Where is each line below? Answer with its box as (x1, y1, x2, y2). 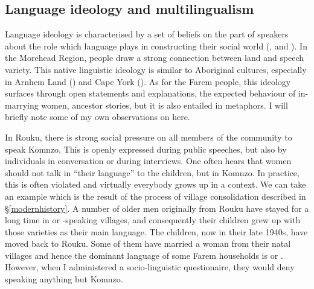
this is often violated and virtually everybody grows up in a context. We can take (5, 178, 306, 191)
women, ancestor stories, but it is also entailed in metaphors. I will (41, 98, 288, 111)
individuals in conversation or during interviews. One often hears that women (5, 154, 292, 167)
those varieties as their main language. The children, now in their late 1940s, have (5, 225, 308, 238)
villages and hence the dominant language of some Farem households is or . (5, 249, 283, 261)
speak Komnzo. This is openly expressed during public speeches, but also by (5, 142, 287, 155)
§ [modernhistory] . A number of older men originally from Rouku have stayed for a (5, 202, 309, 214)
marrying (5, 98, 39, 111)
